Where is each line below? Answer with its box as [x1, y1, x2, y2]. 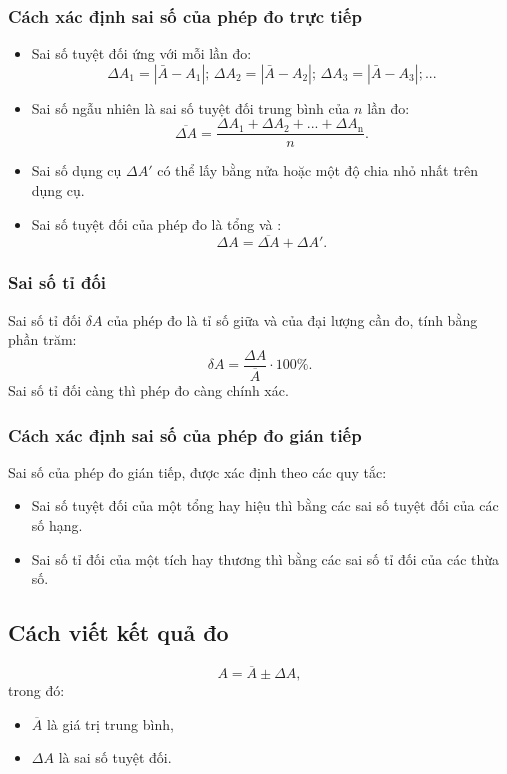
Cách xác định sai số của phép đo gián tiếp [8, 422, 362, 447]
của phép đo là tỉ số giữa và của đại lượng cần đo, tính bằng [107, 309, 478, 330]
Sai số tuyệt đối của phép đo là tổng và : [31, 213, 282, 234]
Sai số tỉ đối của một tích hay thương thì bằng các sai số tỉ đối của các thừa [31, 548, 500, 569]
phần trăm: [8, 329, 77, 350]
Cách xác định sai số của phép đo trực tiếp [8, 3, 362, 28]
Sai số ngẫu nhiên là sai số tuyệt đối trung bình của [31, 97, 350, 118]
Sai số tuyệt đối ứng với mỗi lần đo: [31, 43, 252, 64]
